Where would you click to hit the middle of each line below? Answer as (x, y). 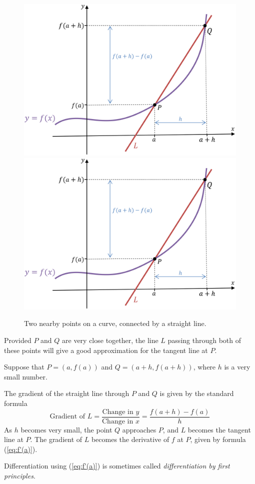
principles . (20, 475)
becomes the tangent (219, 429)
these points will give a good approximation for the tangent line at (106, 350)
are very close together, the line (110, 340)
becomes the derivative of (130, 439)
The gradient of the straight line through (67, 393)
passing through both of (204, 340)
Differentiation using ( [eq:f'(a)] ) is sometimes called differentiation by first (117, 466)
